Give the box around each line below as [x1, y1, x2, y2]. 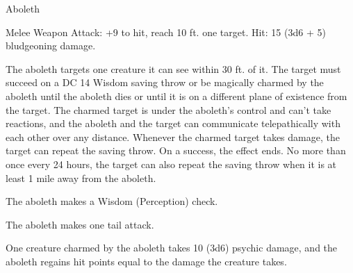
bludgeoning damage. [6, 38, 96, 53]
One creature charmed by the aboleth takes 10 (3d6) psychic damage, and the [6, 240, 338, 255]
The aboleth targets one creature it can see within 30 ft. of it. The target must [6, 61, 341, 76]
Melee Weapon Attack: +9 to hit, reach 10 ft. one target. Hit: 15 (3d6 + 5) [6, 24, 326, 39]
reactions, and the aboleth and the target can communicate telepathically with [6, 116, 340, 131]
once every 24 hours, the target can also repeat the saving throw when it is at [6, 156, 337, 171]
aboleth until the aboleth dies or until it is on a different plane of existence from [6, 88, 347, 103]
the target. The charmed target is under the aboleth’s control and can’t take [6, 102, 331, 117]
